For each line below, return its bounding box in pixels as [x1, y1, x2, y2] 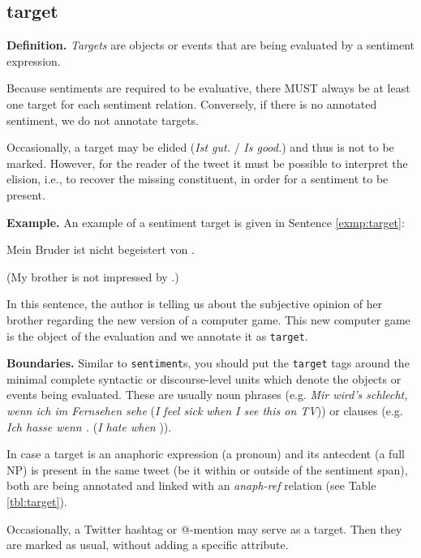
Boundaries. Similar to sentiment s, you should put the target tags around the [6, 354, 410, 371]
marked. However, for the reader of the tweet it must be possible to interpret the [6, 154, 408, 171]
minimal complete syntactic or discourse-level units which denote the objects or [6, 370, 402, 387]
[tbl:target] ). [6, 492, 67, 509]
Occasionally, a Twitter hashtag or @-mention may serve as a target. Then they [6, 520, 402, 537]
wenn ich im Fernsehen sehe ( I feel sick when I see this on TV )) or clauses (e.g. [6, 402, 403, 419]
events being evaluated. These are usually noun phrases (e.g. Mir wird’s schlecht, [6, 386, 408, 403]
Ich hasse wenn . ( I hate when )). [6, 418, 172, 435]
